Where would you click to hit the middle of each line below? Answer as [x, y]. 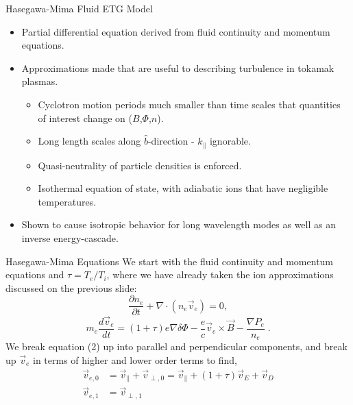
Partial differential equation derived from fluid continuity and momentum [176, 31]
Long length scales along [89, 141]
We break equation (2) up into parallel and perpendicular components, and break [176, 346]
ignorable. [230, 141]
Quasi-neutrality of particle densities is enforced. [140, 165]
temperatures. [67, 201]
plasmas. [40, 81]
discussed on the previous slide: [71, 287]
